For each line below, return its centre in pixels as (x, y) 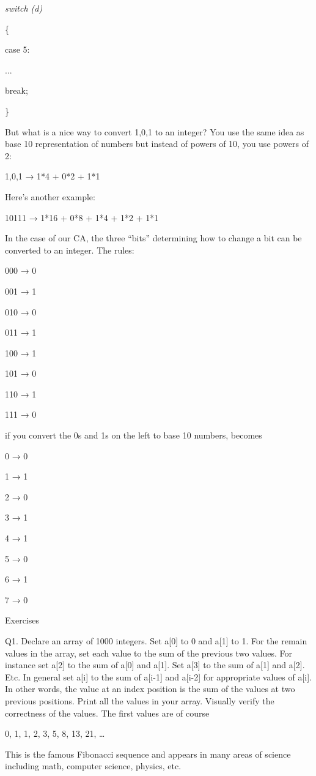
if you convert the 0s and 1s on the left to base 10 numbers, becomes (134, 435)
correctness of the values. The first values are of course (107, 713)
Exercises (22, 620)
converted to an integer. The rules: (70, 250)
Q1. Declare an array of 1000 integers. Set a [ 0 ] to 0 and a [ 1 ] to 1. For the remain (156, 641)
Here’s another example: (50, 196)
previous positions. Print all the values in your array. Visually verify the (140, 700)
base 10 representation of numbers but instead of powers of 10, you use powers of (157, 144)
